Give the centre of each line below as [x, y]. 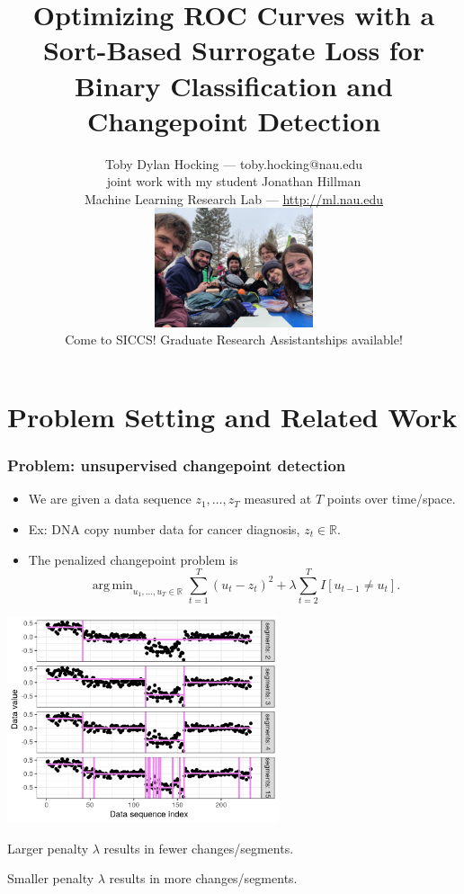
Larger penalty [48, 848]
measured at [278, 499]
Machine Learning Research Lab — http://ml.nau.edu [234, 198]
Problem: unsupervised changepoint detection [177, 465]
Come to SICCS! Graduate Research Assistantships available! [234, 340]
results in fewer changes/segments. [199, 848]
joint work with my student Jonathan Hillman [234, 181]
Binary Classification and [234, 85]
